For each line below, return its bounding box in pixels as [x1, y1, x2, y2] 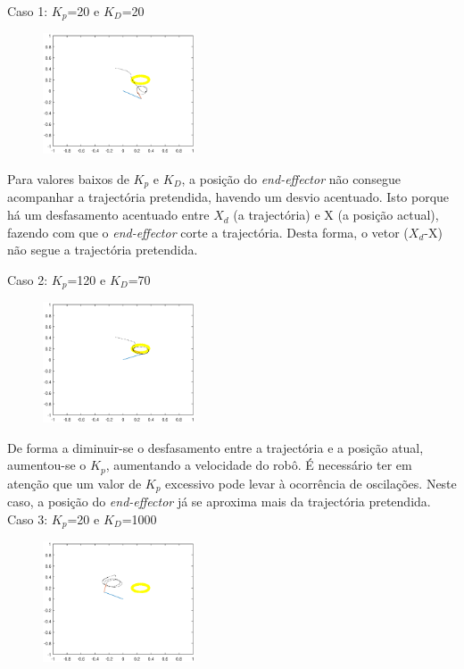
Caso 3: [7, 509, 48, 528]
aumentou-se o [7, 456, 87, 474]
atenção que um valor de [7, 473, 142, 492]
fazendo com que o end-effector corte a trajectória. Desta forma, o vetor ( [7, 222, 409, 241]
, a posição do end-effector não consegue [181, 170, 401, 188]
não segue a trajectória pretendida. [7, 240, 198, 259]
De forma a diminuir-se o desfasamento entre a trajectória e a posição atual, [7, 438, 424, 456]
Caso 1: [7, 2, 48, 20]
